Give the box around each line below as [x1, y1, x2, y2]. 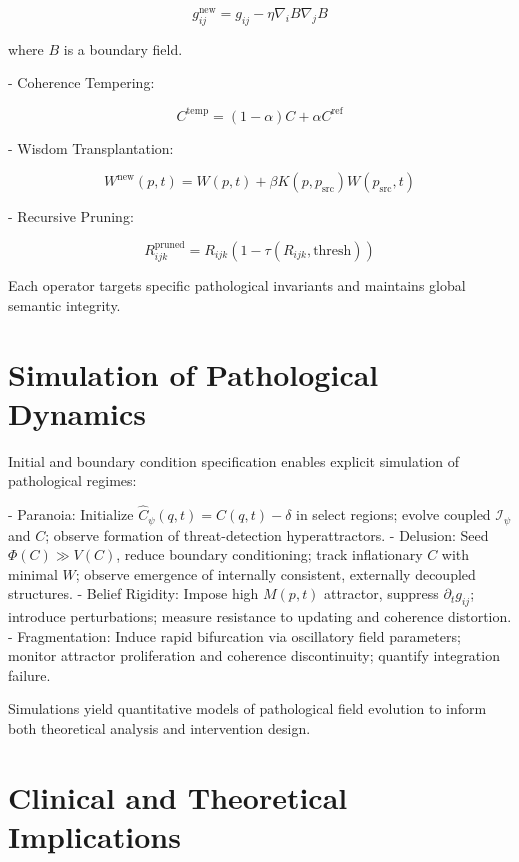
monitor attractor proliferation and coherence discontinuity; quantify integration [8, 645, 500, 666]
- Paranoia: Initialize [8, 504, 134, 525]
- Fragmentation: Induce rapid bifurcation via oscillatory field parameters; [8, 625, 461, 646]
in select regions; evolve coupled [296, 504, 491, 525]
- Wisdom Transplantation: [8, 137, 174, 158]
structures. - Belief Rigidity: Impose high [8, 583, 259, 604]
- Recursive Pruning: [8, 206, 134, 227]
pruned [154, 239, 185, 250]
